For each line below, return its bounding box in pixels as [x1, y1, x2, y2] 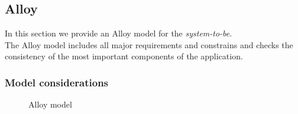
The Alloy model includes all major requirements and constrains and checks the [5, 38, 293, 51]
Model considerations [5, 75, 109, 89]
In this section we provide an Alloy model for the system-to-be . [5, 27, 232, 39]
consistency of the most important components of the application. [5, 50, 243, 62]
